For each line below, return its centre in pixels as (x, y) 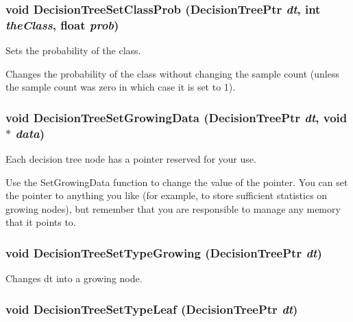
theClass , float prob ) (62, 24)
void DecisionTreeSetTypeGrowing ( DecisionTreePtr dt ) (164, 252)
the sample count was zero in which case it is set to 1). (121, 87)
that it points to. (41, 222)
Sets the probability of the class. (73, 50)
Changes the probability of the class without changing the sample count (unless (173, 73)
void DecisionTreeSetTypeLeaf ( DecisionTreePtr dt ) (152, 309)
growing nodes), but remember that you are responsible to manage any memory (173, 208)
